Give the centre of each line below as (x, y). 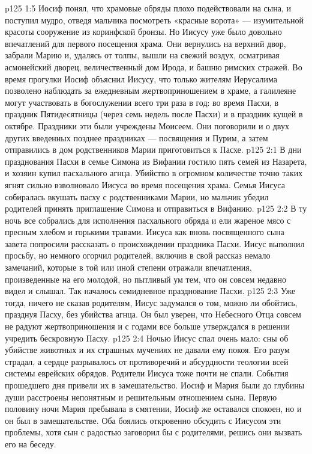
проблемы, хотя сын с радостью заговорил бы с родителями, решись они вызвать (154, 432)
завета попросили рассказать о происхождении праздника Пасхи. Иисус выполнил (155, 243)
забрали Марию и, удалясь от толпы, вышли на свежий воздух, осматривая (142, 55)
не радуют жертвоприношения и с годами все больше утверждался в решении (147, 326)
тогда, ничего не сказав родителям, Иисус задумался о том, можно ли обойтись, (151, 302)
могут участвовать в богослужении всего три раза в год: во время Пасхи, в (142, 102)
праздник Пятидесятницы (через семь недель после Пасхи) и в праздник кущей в (154, 114)
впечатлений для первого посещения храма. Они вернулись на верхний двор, (145, 43)
